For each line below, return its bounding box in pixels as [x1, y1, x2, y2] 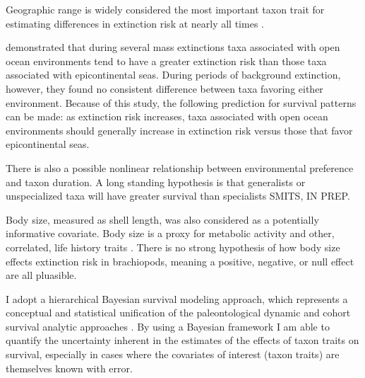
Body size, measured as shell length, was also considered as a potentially [6, 212, 319, 227]
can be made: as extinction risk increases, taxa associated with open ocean [6, 109, 328, 124]
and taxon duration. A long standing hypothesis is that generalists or [6, 174, 306, 189]
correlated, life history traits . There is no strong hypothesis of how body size [6, 239, 340, 254]
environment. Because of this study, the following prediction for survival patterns [6, 95, 357, 110]
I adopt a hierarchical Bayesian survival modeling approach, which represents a [6, 291, 348, 306]
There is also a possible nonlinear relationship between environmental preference [6, 160, 354, 175]
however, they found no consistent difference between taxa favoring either [6, 81, 323, 96]
